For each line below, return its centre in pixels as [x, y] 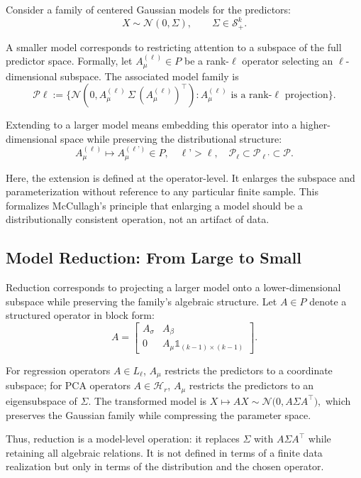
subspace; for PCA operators [68, 385]
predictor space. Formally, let [69, 61]
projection [306, 96]
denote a [328, 301]
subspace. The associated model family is [150, 76]
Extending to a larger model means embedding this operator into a [151, 125]
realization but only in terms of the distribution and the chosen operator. [165, 466]
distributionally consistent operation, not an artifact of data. [138, 219]
